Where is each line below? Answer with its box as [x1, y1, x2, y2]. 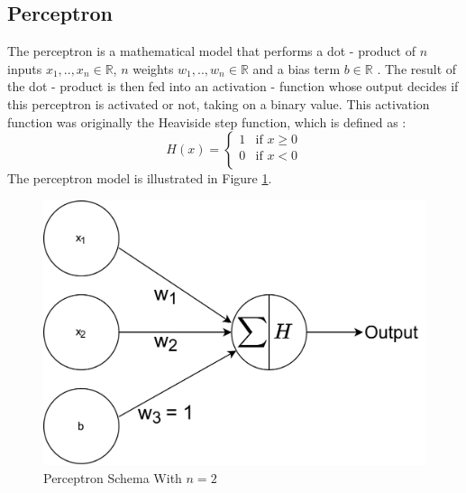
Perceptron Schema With [43, 468, 182, 487]
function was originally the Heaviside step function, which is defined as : [7, 112, 407, 131]
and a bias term [252, 59, 341, 78]
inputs [7, 59, 42, 78]
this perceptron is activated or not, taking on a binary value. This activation [7, 94, 430, 113]
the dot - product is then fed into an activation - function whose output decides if [7, 77, 459, 96]
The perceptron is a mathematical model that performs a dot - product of [7, 42, 416, 60]
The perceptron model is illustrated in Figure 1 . [7, 169, 272, 188]
